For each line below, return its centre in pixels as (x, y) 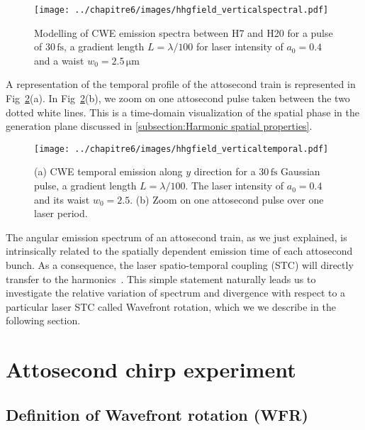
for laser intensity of (240, 46)
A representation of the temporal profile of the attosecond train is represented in (181, 84)
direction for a (225, 171)
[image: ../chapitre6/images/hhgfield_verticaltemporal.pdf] (181, 149)
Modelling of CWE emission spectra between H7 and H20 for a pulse (184, 32)
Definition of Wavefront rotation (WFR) (157, 414)
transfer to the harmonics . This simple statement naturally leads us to (161, 279)
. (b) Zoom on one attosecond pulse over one (227, 199)
